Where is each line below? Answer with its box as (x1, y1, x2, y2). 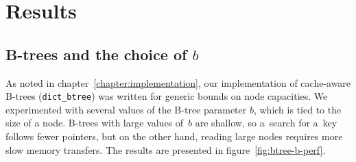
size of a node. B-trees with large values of (5, 116, 184, 130)
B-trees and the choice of (5, 43, 187, 64)
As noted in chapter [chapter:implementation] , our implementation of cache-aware (5, 75, 351, 90)
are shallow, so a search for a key (195, 116, 337, 130)
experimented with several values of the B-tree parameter (5, 102, 247, 116)
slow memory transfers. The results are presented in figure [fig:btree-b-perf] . (5, 142, 326, 157)
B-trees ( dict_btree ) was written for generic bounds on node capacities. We (5, 89, 328, 103)
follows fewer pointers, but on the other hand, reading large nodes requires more (5, 129, 343, 144)
